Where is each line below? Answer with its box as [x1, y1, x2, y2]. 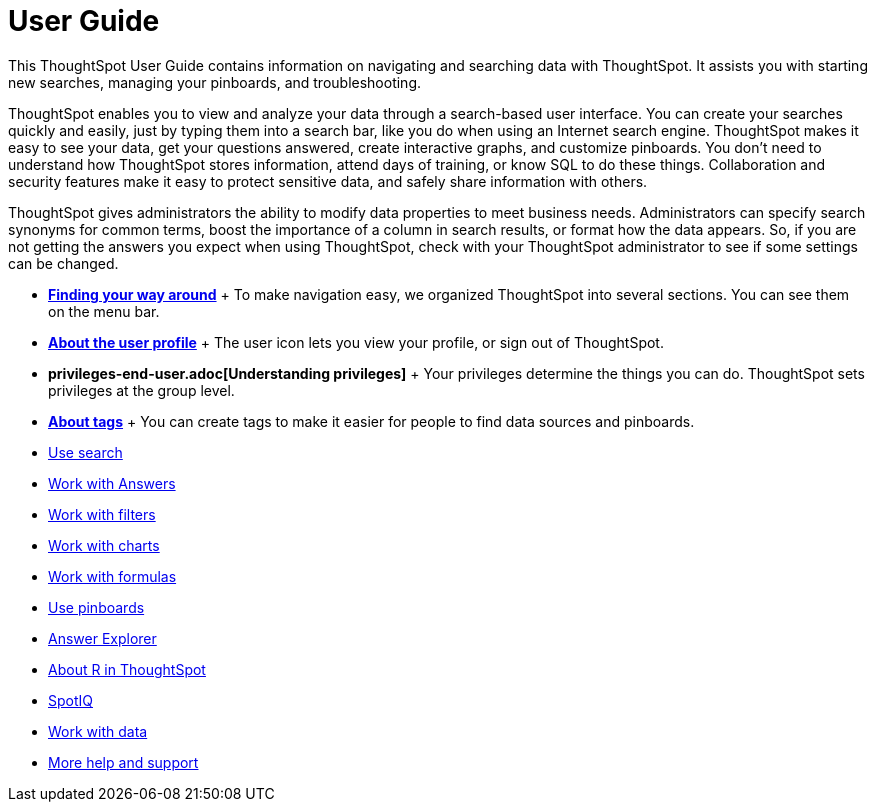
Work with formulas [48, 567, 177, 585]
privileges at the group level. [48, 381, 235, 399]
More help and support [48, 753, 199, 771]
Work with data [48, 722, 148, 740]
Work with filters [48, 505, 156, 523]
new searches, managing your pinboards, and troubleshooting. [8, 73, 422, 91]
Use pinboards [48, 598, 145, 616]
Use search [48, 443, 123, 461]
